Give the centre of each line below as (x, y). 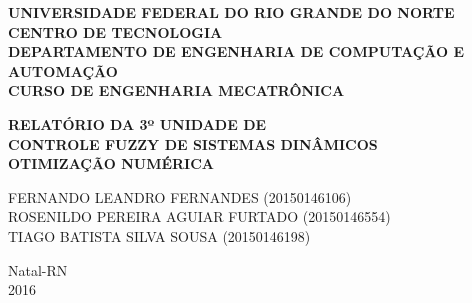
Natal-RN (38, 269)
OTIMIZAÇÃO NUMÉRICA (111, 163)
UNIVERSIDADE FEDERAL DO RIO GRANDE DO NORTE (231, 12)
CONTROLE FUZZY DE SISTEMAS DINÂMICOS (193, 143)
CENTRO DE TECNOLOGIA (115, 31)
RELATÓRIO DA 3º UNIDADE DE (137, 123)
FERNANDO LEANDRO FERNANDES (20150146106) (180, 196)
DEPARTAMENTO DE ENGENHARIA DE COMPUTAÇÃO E (236, 51)
